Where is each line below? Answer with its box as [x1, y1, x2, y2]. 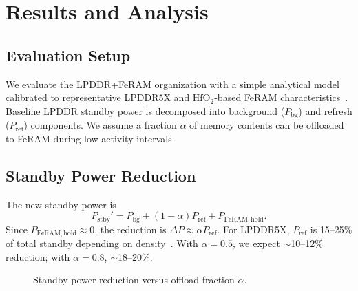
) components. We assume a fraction [23, 118, 177, 132]
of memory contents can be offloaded [189, 118, 344, 132]
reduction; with [6, 249, 70, 263]
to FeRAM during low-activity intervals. [6, 131, 175, 145]
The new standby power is [6, 197, 116, 211]
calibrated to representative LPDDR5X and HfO [6, 90, 211, 105]
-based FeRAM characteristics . [214, 90, 348, 105]
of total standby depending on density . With [6, 236, 198, 250]
